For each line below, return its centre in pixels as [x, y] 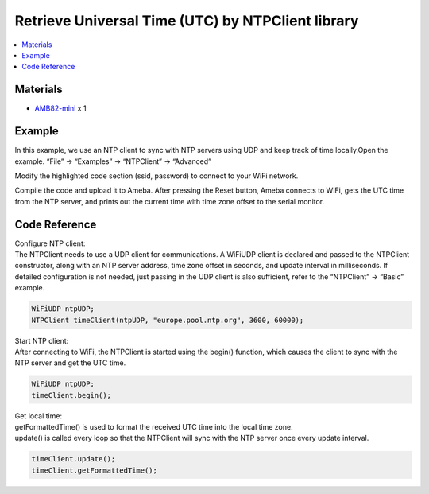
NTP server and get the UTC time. [70, 363]
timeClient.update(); [73, 459]
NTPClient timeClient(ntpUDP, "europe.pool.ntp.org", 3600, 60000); [168, 320]
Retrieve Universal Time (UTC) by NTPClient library [187, 21]
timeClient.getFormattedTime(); [95, 470]
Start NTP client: [42, 340]
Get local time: [39, 416]
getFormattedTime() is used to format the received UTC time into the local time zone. [154, 427]
